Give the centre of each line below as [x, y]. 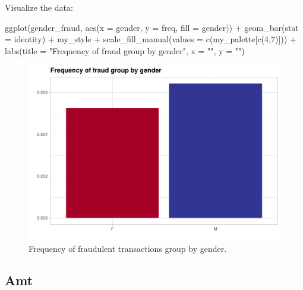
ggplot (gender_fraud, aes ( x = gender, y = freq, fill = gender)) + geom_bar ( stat [152, 27]
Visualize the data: [39, 7]
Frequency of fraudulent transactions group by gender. [128, 248]
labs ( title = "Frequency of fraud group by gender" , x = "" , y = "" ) [125, 50]
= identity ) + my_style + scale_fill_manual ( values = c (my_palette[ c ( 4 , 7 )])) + [151, 39]
